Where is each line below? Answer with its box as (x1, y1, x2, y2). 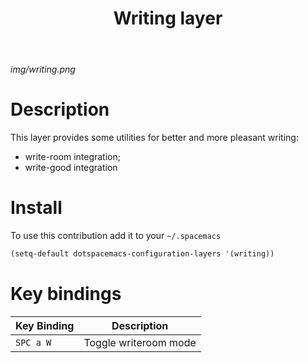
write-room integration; (24, 151, 121, 163)
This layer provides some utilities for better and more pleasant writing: (10, 132, 299, 144)
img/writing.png (10, 63, 76, 76)
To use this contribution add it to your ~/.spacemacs (10, 230, 222, 242)
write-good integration (24, 162, 118, 174)
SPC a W (15, 337, 52, 348)
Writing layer (113, 7, 223, 30)
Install (10, 197, 63, 219)
